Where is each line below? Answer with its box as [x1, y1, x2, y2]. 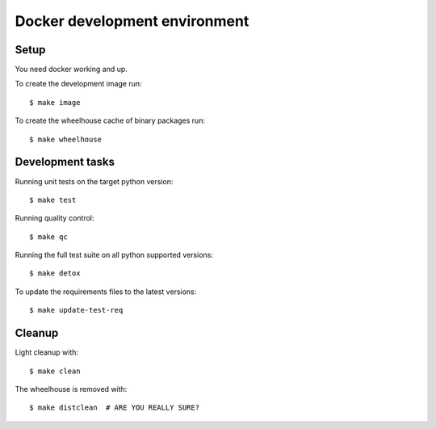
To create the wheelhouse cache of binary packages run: [15, 116, 206, 125]
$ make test [29, 195, 77, 204]
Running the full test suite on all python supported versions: [15, 250, 213, 260]
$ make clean [29, 366, 81, 376]
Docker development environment [15, 12, 249, 30]
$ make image [29, 98, 81, 107]
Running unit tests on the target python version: [15, 176, 174, 186]
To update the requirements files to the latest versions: [15, 287, 197, 297]
